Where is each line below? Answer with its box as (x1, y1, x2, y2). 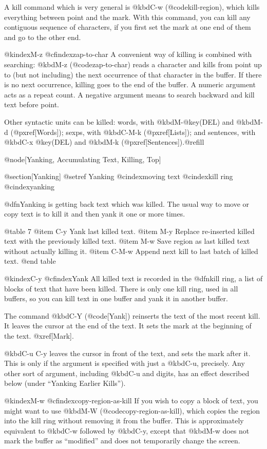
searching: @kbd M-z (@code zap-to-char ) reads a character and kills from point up (4, 58, 262, 69)
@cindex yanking (4, 181, 55, 191)
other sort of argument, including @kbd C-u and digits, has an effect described (4, 367, 250, 378)
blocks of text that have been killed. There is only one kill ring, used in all (4, 283, 238, 294)
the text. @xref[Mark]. (4, 330, 74, 341)
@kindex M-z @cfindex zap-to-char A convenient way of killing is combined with (4, 49, 252, 60)
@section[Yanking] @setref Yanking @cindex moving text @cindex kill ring (4, 171, 233, 182)
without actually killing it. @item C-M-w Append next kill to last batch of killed (4, 245, 258, 256)
